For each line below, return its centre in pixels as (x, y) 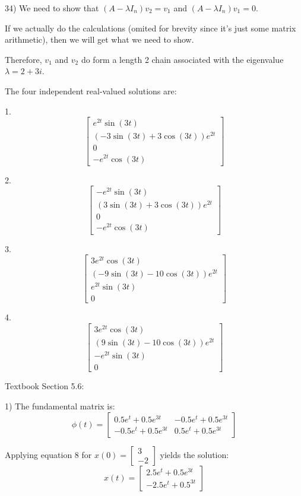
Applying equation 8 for (48, 454)
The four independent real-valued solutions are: (91, 90)
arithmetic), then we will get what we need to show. (99, 39)
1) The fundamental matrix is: (60, 406)
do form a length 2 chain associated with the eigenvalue (182, 59)
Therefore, (23, 59)
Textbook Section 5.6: (45, 386)
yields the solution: (194, 454)
